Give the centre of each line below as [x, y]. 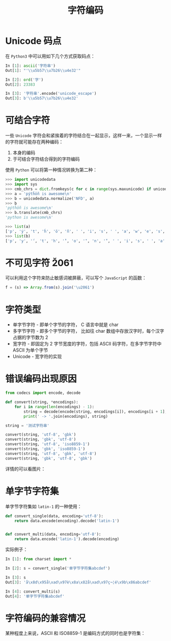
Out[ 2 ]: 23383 [20, 85]
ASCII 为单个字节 [30, 350]
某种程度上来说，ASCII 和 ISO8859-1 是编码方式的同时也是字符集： [76, 633]
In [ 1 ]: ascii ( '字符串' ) [31, 66]
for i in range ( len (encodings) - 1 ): [54, 407]
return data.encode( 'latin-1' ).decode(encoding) [67, 539]
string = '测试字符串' [27, 425]
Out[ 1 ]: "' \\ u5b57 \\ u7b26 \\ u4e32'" [43, 70]
